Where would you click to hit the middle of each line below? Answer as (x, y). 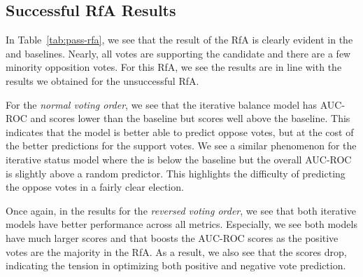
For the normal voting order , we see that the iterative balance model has (162, 104)
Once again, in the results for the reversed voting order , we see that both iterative (181, 210)
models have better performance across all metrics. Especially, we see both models (181, 224)
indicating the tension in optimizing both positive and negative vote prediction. (176, 265)
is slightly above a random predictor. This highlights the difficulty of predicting (176, 173)
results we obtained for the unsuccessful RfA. (102, 80)
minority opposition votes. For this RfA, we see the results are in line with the (174, 67)
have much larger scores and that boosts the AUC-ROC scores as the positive (172, 237)
